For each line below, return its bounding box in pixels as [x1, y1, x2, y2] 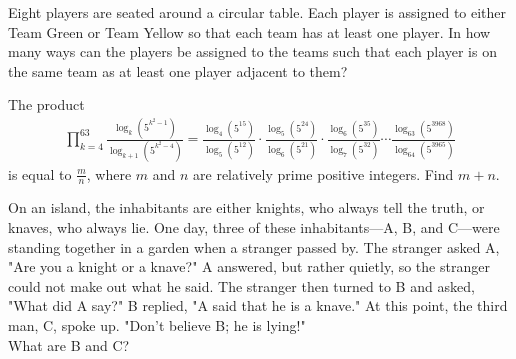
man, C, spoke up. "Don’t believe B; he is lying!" [8, 315, 306, 336]
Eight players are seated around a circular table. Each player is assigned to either [8, 2, 507, 22]
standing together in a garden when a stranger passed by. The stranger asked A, [8, 236, 500, 257]
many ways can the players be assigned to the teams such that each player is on [8, 41, 497, 62]
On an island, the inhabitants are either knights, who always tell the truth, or [8, 197, 485, 218]
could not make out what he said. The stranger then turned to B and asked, [8, 275, 475, 296]
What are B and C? [8, 334, 130, 355]
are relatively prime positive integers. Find [193, 163, 454, 184]
